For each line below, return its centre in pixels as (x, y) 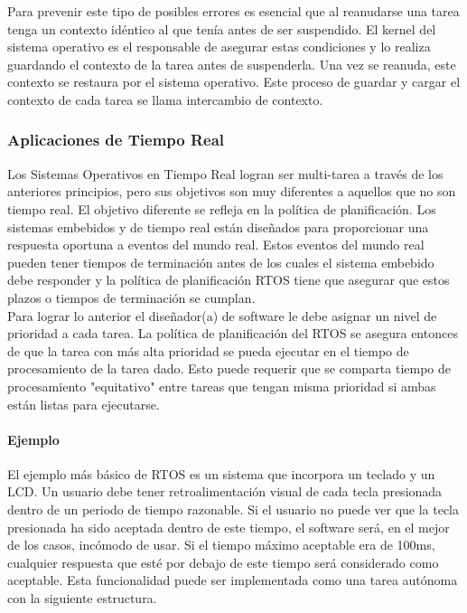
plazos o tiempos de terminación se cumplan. (131, 297)
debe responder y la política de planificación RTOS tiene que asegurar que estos (229, 280)
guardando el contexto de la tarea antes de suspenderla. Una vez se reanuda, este (232, 64)
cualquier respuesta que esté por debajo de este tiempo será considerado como (223, 562)
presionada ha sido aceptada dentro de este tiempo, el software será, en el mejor (229, 527)
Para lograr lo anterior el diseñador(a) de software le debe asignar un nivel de (222, 315)
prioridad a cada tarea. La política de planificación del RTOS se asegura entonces (233, 333)
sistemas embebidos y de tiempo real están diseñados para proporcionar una (218, 226)
